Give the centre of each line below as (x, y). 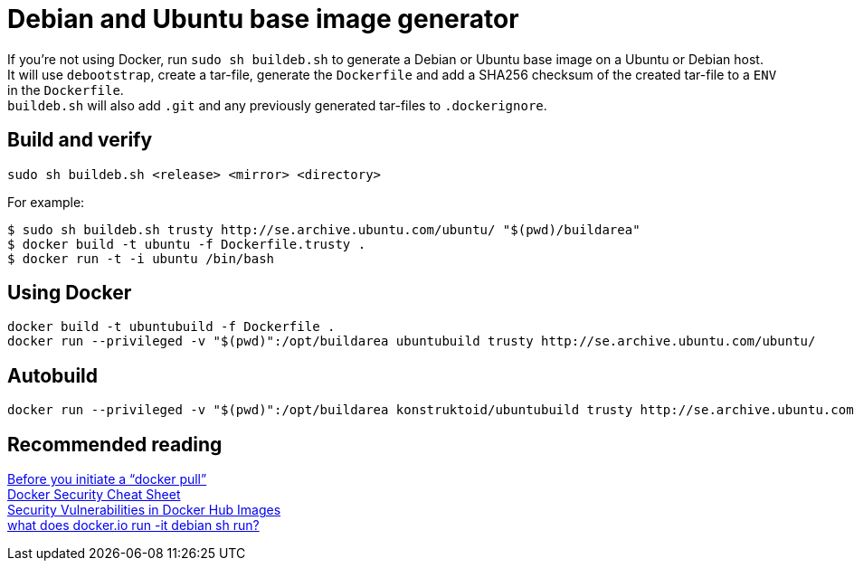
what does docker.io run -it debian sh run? (133, 525)
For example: (46, 202)
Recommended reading (115, 444)
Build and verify (80, 140)
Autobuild (53, 375)
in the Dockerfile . (66, 90)
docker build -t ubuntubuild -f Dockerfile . (171, 327)
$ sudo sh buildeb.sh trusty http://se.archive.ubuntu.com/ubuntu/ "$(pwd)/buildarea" (324, 229)
